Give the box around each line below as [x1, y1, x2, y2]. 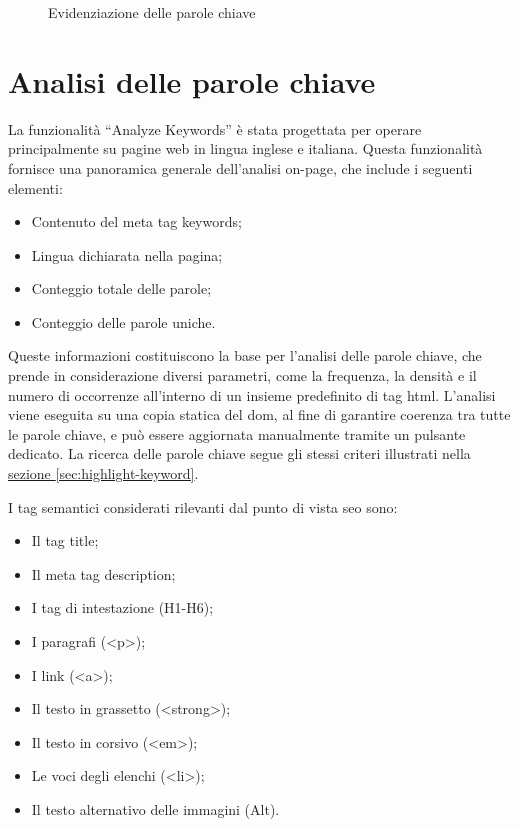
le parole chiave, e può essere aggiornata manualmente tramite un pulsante [8, 423, 466, 444]
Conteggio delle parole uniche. [31, 311, 216, 332]
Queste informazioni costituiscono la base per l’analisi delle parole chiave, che [8, 345, 482, 366]
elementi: [8, 177, 63, 198]
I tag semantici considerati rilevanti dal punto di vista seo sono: [8, 496, 398, 517]
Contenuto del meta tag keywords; [31, 211, 242, 232]
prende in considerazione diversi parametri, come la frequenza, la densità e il [8, 365, 477, 386]
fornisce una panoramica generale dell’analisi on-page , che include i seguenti [8, 157, 473, 178]
